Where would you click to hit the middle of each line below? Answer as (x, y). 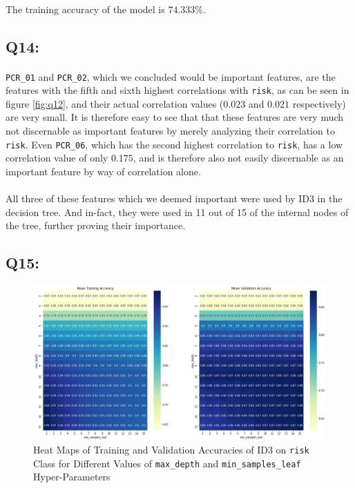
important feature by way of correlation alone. (103, 171)
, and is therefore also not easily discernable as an (238, 158)
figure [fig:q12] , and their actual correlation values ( (115, 103)
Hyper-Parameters (72, 477)
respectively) (319, 103)
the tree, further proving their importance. (96, 225)
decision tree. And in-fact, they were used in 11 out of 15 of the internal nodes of (177, 212)
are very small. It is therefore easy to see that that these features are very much (175, 117)
